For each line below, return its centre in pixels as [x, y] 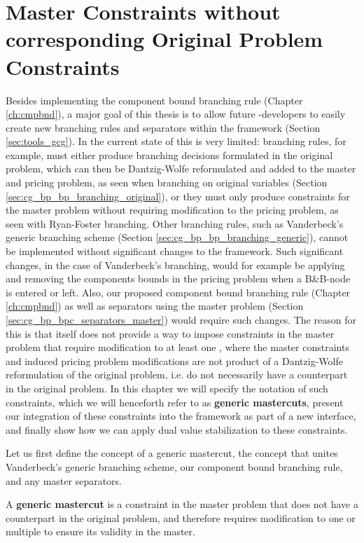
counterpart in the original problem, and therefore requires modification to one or [181, 517]
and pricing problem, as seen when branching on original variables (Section [167, 183]
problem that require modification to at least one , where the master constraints [177, 347]
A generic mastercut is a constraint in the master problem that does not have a [182, 504]
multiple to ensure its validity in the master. [100, 531]
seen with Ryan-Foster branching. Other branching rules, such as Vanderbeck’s [175, 223]
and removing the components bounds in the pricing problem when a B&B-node [178, 279]
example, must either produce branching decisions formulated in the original [169, 154]
